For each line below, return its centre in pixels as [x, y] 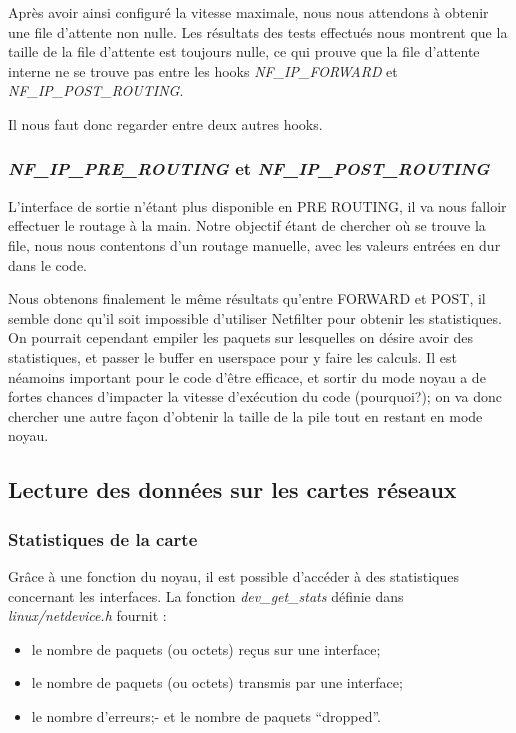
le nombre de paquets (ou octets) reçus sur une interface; [206, 648]
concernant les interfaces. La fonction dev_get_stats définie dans [206, 595]
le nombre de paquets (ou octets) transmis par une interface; [217, 682]
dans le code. [48, 264]
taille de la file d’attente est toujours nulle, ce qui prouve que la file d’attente [244, 51]
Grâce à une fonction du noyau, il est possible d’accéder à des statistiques [234, 575]
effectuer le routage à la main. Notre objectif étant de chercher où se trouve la [247, 225]
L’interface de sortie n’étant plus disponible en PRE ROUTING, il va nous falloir [257, 205]
